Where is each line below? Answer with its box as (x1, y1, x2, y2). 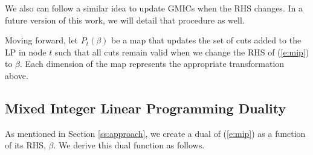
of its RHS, (5, 139, 46, 151)
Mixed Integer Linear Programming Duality (5, 98, 286, 117)
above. (5, 69, 28, 81)
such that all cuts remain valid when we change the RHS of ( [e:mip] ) (54, 45, 309, 58)
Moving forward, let (5, 34, 79, 46)
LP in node (5, 45, 47, 58)
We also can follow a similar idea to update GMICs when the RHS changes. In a (5, 2, 303, 14)
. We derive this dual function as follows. (53, 139, 205, 151)
